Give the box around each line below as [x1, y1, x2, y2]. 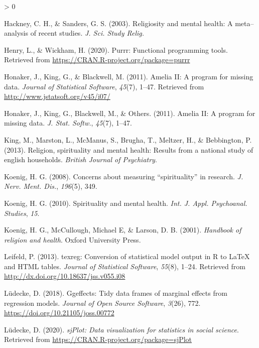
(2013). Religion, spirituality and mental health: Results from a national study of [4, 144, 253, 155]
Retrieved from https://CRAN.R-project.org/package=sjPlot [4, 334, 192, 344]
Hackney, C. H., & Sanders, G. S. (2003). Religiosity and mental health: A [4, 18, 233, 28]
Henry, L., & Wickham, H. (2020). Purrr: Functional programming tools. [4, 44, 228, 55]
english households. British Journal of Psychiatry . [4, 154, 157, 165]
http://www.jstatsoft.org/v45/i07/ [4, 91, 110, 101]
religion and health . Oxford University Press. [4, 234, 141, 245]
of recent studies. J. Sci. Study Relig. [30, 28, 145, 38]
